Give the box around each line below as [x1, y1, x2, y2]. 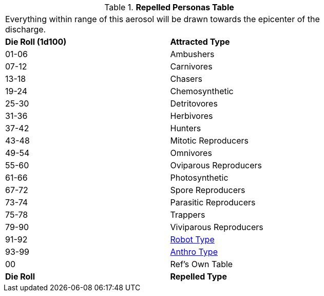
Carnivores [170, 61, 213, 72]
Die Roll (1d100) [5, 37, 67, 47]
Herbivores [170, 111, 213, 121]
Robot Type [170, 234, 215, 245]
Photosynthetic [170, 172, 228, 183]
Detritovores [170, 98, 218, 109]
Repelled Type [170, 271, 227, 282]
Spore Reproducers [170, 185, 245, 195]
